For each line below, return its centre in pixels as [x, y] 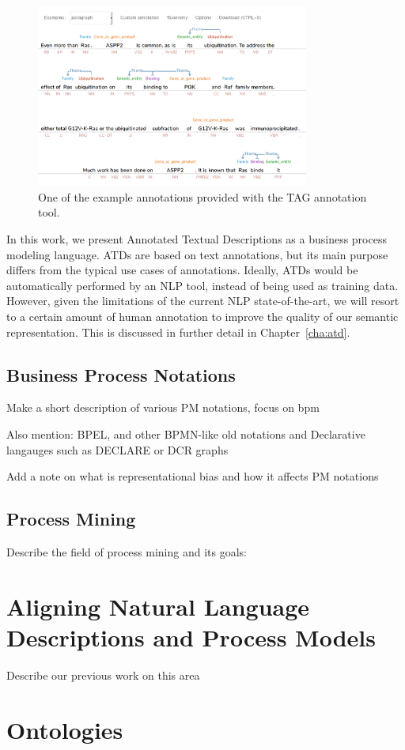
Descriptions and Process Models [191, 637]
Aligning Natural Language [158, 606]
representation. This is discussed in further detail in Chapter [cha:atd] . [178, 332]
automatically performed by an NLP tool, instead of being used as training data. [202, 285]
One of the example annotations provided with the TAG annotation [202, 196]
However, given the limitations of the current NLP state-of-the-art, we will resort [203, 301]
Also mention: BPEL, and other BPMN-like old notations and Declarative [186, 433]
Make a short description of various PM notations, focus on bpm [163, 407]
